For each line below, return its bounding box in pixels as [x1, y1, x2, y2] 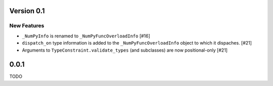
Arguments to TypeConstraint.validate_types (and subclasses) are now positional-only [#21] [22, 47, 227, 53]
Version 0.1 [9, 7, 45, 15]
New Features [9, 22, 44, 29]
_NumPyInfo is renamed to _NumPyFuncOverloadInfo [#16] [22, 33, 150, 39]
